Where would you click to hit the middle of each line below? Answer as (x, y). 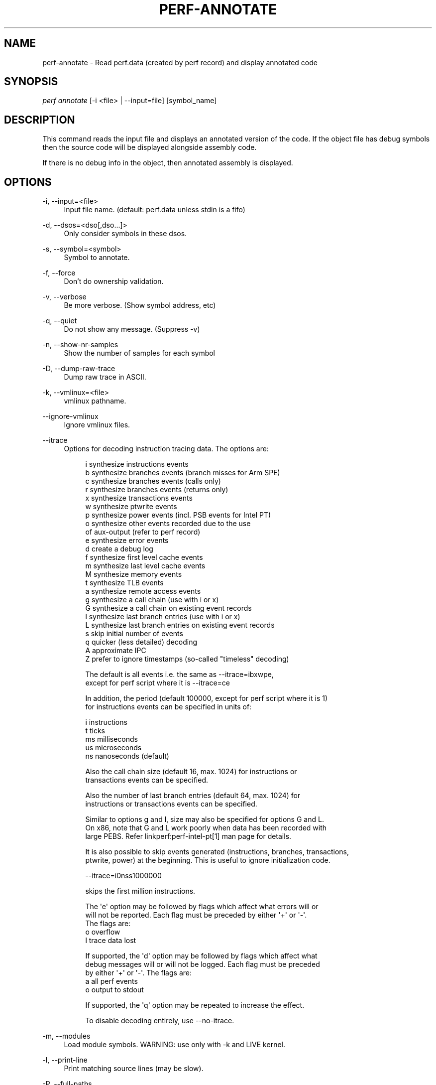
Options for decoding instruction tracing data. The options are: (166, 449)
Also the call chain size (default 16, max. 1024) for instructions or (191, 772)
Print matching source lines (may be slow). (134, 1069)
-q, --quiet (60, 321)
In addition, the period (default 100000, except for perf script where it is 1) (207, 698)
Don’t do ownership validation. (114, 281)
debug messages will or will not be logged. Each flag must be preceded (203, 964)
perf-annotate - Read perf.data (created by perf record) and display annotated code (180, 62)
